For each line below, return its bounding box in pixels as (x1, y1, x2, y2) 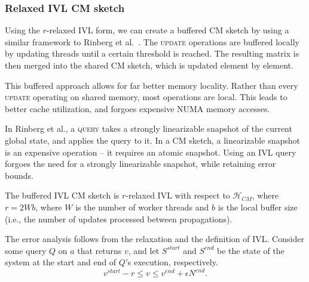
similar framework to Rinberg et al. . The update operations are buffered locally (5, 35, 299, 48)
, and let (128, 244, 160, 256)
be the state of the (216, 244, 284, 256)
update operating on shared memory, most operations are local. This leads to (5, 91, 287, 103)
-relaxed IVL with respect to (126, 189, 230, 202)
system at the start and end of (5, 256, 117, 268)
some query (5, 244, 47, 256)
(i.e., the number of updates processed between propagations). (5, 212, 232, 225)
